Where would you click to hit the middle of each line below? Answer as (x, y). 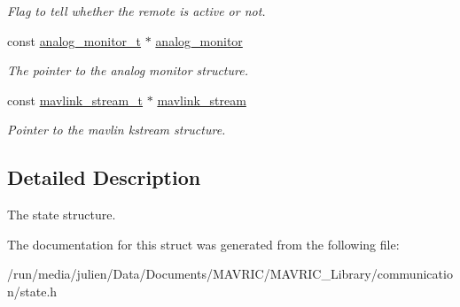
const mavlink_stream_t (75, 100)
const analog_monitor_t (74, 40)
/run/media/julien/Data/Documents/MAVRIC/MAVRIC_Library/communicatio (230, 274)
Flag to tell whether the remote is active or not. (136, 11)
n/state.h (32, 291)
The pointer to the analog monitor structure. (128, 70)
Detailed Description (104, 177)
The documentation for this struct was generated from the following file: (203, 244)
